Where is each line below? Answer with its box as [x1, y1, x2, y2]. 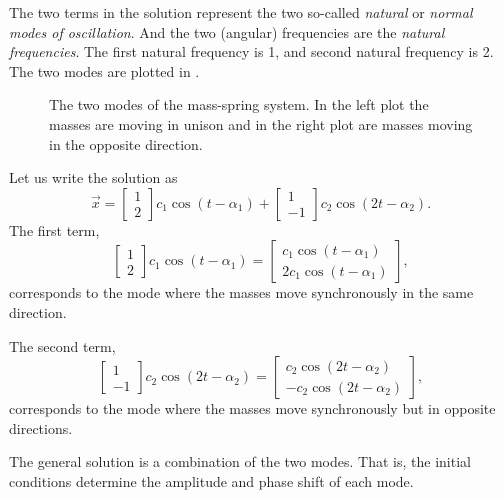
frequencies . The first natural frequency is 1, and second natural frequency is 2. [9, 41, 494, 62]
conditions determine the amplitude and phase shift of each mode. [9, 470, 414, 491]
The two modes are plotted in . [9, 60, 200, 81]
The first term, [9, 219, 100, 240]
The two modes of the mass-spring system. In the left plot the [49, 94, 429, 115]
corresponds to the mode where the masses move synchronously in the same [9, 282, 474, 303]
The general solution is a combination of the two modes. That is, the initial [9, 451, 471, 472]
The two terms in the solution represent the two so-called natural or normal [9, 2, 473, 22]
